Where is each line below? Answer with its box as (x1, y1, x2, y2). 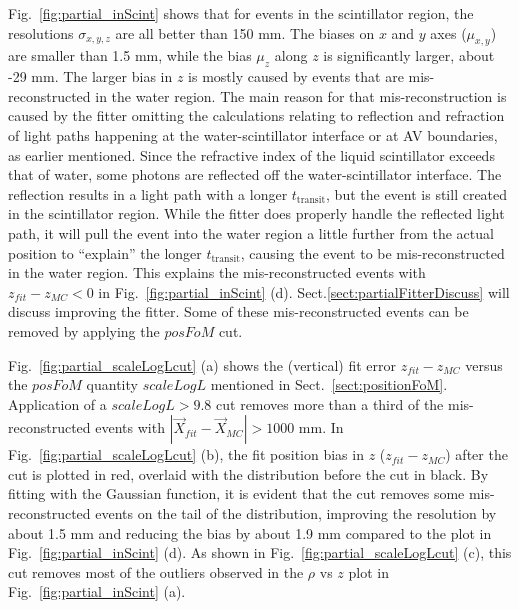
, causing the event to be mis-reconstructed (240, 242, 505, 263)
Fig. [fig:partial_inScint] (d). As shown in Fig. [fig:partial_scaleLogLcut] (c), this (8, 542, 512, 563)
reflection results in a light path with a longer (8, 183, 288, 204)
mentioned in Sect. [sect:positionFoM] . (210, 374, 448, 395)
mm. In (298, 417, 344, 438)
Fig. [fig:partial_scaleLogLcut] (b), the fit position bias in (8, 444, 364, 465)
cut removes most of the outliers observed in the (8, 561, 304, 582)
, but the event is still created (326, 183, 508, 204)
